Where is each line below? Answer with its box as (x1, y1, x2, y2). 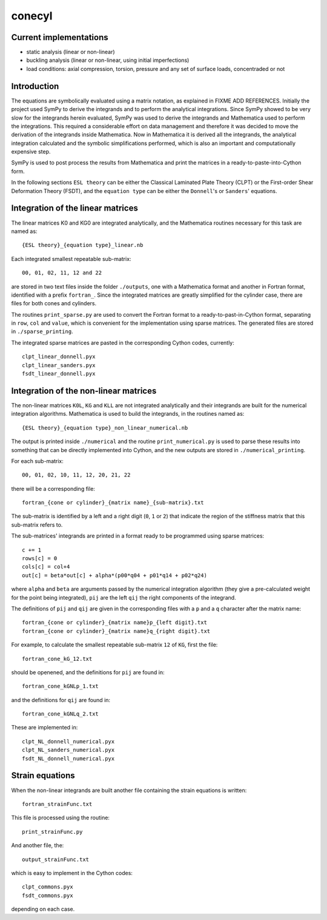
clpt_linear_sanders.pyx (22, 362, 96, 368)
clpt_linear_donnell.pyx (22, 353, 96, 360)
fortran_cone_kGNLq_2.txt (22, 711, 99, 717)
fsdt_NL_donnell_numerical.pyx (22, 755, 115, 762)
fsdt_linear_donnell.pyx (22, 370, 96, 377)
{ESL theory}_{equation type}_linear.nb (22, 242, 144, 249)
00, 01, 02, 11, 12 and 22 (22, 269, 102, 276)
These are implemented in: (11, 724, 78, 731)
